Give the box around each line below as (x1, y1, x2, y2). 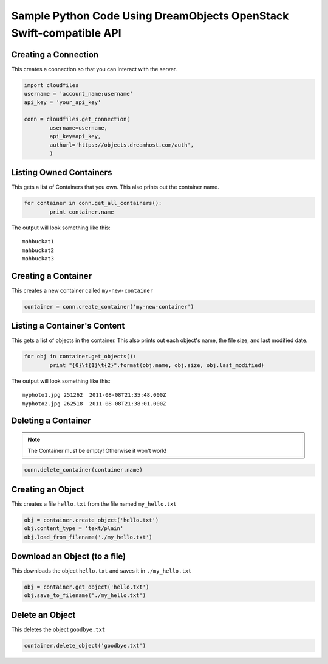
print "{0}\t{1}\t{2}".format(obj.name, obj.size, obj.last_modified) (49, 362, 264, 368)
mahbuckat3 (22, 256, 55, 262)
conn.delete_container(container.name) (24, 466, 143, 474)
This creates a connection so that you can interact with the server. (11, 65, 177, 72)
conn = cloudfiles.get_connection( (24, 116, 130, 123)
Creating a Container (11, 271, 92, 281)
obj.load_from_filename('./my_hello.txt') (24, 533, 152, 540)
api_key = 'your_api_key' (24, 99, 101, 106)
